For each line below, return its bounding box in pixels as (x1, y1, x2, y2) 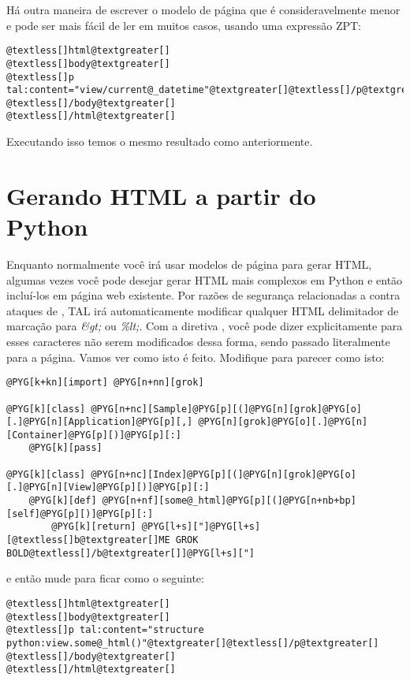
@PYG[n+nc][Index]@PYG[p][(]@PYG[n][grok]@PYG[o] (91, 468, 356, 480)
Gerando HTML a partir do (6, 179, 316, 211)
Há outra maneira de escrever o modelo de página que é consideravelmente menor (6, 2, 401, 17)
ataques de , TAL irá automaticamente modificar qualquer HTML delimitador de (6, 302, 399, 318)
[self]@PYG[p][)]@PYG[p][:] (6, 508, 154, 519)
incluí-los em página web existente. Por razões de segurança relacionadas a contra (6, 287, 401, 303)
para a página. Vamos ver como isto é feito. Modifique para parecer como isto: (6, 348, 385, 365)
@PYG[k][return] (51, 521, 136, 533)
